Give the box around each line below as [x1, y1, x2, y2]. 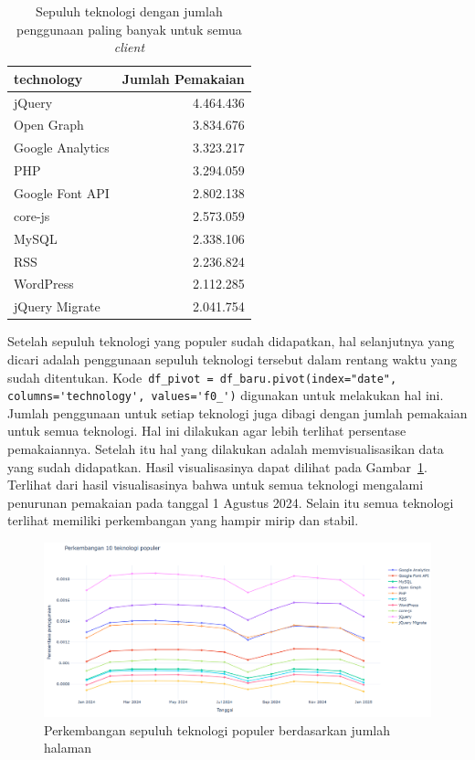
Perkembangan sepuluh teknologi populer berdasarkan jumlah [44, 720, 390, 739]
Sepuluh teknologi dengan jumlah [36, 2, 223, 20]
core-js [14, 206, 50, 225]
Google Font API [14, 184, 110, 202]
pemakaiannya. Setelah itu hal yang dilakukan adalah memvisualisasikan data [7, 439, 444, 458]
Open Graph [14, 115, 84, 134]
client [113, 37, 145, 57]
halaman [44, 738, 92, 757]
